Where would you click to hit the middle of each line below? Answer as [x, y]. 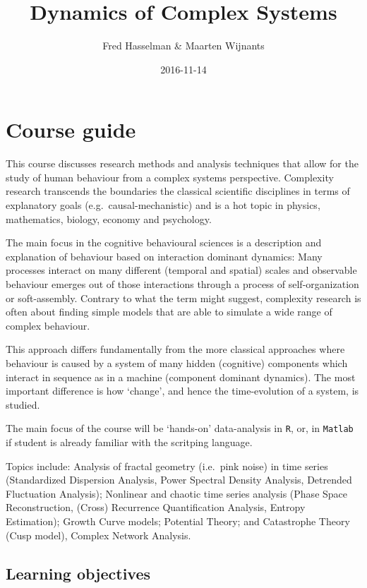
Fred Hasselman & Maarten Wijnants [183, 46]
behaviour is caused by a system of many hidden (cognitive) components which [177, 362]
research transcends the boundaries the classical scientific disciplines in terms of [178, 191]
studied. [23, 404]
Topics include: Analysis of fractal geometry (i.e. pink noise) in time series [167, 466]
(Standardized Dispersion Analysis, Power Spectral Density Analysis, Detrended [179, 480]
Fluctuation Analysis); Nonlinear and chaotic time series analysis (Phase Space [177, 493]
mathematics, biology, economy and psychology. [109, 218]
